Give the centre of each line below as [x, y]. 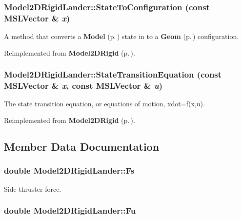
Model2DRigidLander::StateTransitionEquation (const [113, 74]
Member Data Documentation [82, 147]
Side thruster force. [33, 189]
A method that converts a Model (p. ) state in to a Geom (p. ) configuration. [121, 36]
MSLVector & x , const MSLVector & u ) [83, 86]
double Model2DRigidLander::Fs [69, 170]
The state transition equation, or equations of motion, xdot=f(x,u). [104, 104]
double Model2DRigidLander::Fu [70, 210]
